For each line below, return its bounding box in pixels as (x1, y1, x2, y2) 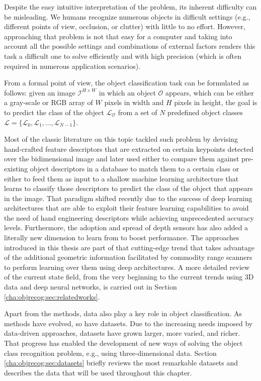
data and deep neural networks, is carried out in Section (4, 281, 177, 292)
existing (4, 163, 28, 173)
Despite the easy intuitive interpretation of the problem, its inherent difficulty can (4, 2, 257, 12)
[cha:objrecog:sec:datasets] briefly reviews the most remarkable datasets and (4, 357, 238, 368)
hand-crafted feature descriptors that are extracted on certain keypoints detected (4, 143, 253, 154)
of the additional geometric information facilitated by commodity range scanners (4, 252, 252, 262)
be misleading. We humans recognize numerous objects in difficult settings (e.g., (4, 11, 250, 22)
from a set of (118, 107, 157, 117)
